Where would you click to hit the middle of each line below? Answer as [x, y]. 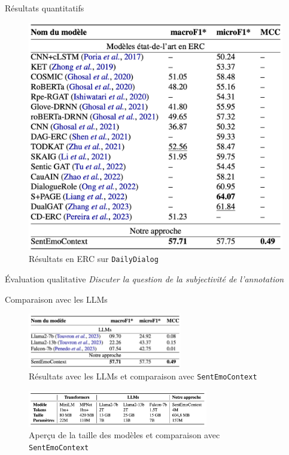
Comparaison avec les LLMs [56, 299]
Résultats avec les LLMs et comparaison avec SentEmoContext [143, 376]
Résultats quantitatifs [45, 8]
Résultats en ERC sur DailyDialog [94, 259]
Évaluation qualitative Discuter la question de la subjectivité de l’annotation [144, 278]
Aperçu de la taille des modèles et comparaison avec [124, 435]
